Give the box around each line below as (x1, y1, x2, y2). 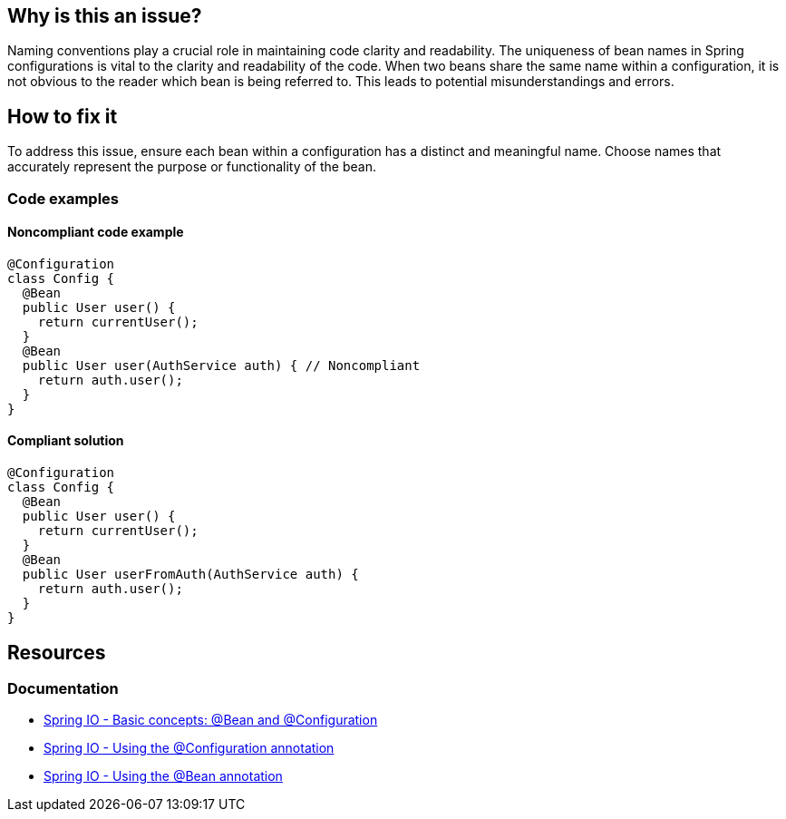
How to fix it (7, 104, 118, 128)
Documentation (7, 678, 119, 697)
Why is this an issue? (7, 5, 202, 27)
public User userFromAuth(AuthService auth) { (22, 567, 359, 582)
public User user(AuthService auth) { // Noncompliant (22, 357, 421, 373)
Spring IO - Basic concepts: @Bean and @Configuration (44, 712, 378, 728)
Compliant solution (7, 433, 124, 449)
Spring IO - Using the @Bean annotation (44, 768, 283, 785)
